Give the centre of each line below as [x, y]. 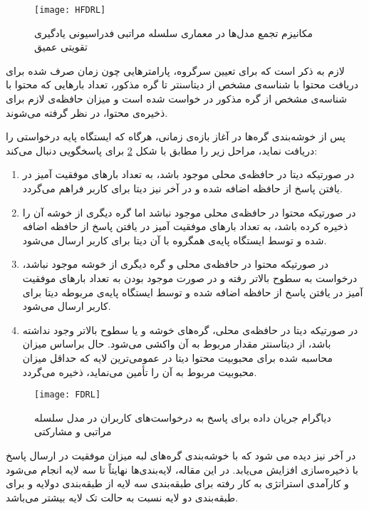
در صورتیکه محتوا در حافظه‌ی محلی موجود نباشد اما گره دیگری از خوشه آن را [189, 212]
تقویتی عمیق [61, 47]
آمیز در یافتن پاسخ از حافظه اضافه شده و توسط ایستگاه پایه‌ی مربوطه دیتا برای [193, 292]
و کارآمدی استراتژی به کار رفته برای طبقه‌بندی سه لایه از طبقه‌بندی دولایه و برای [177, 483]
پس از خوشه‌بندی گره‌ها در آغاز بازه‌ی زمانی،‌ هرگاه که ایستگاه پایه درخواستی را [176, 136]
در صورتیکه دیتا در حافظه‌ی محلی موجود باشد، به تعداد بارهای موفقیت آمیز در [188, 174]
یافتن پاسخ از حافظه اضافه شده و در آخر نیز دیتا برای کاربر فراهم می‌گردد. [182, 188]
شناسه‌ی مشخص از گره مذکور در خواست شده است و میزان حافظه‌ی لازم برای [176, 99]
